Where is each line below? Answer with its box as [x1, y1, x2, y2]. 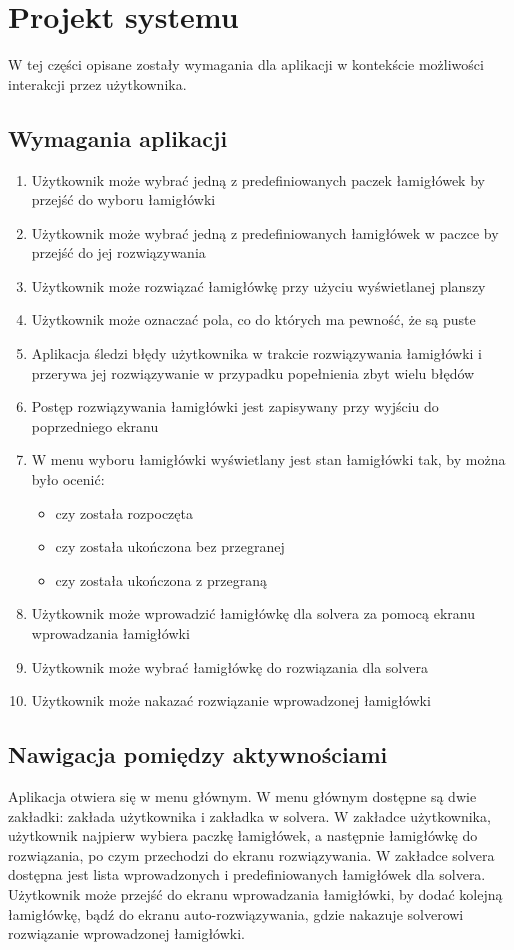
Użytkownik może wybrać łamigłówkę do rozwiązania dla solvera [31, 656, 428, 677]
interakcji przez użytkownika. [8, 73, 187, 94]
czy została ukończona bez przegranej [55, 536, 285, 557]
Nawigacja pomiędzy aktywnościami [8, 739, 388, 770]
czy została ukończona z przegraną [55, 569, 267, 590]
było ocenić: [31, 469, 105, 490]
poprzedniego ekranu [31, 415, 159, 436]
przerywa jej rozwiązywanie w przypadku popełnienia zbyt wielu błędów [31, 362, 475, 383]
